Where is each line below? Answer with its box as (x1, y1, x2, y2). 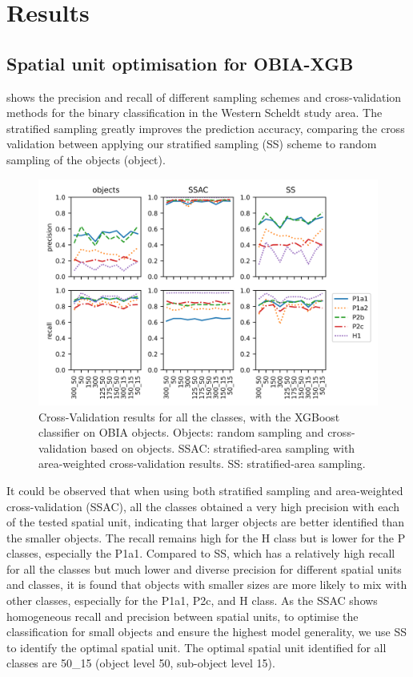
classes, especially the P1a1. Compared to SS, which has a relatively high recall (6, 545, 395, 562)
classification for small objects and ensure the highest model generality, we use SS (6, 623, 407, 640)
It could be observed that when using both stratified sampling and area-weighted (6, 482, 403, 498)
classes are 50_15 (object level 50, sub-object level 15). (6, 655, 275, 671)
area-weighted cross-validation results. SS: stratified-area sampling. (38, 455, 366, 472)
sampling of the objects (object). (6, 151, 166, 167)
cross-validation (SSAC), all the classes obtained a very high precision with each (6, 498, 399, 514)
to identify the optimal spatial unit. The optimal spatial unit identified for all (6, 639, 387, 655)
